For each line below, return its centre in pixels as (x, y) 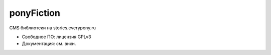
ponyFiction (35, 13)
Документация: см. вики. (49, 44)
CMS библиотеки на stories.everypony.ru (53, 28)
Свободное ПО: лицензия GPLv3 (56, 37)
